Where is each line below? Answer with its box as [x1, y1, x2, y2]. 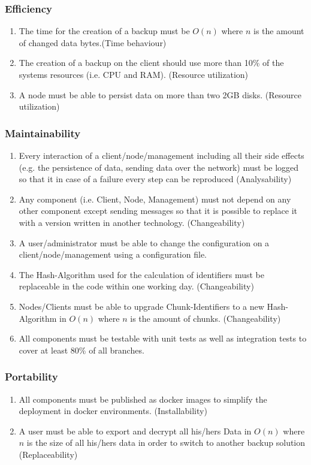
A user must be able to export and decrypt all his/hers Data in [19, 424, 252, 437]
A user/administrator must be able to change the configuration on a [19, 236, 270, 249]
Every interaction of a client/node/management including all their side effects [19, 149, 304, 161]
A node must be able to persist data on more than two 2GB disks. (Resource [19, 88, 301, 101]
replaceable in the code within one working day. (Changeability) [19, 280, 254, 292]
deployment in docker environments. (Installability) [19, 404, 207, 417]
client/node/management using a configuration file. [19, 248, 207, 261]
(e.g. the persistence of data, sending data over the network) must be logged [19, 161, 299, 173]
